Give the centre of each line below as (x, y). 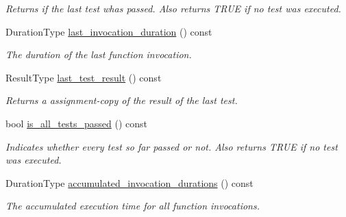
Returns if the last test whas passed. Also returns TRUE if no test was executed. (173, 8)
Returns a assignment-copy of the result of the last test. (122, 100)
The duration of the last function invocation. (99, 54)
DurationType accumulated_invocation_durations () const (129, 182)
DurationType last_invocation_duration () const (109, 31)
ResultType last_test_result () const (84, 77)
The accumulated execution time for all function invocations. (133, 206)
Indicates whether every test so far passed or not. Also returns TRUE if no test (172, 146)
